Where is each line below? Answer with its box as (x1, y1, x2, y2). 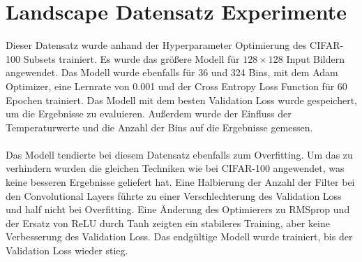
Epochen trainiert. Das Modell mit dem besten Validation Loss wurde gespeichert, (6, 92, 357, 107)
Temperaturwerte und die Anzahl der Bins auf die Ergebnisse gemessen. (6, 119, 313, 134)
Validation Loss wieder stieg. (6, 243, 128, 258)
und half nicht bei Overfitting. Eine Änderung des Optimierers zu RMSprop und (6, 202, 350, 217)
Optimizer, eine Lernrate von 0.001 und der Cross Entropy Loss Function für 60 (6, 78, 347, 93)
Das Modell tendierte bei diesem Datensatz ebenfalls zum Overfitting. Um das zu (6, 147, 353, 161)
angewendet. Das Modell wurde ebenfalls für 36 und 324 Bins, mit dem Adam (6, 65, 338, 80)
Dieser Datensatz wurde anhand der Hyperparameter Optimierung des (6, 38, 307, 52)
